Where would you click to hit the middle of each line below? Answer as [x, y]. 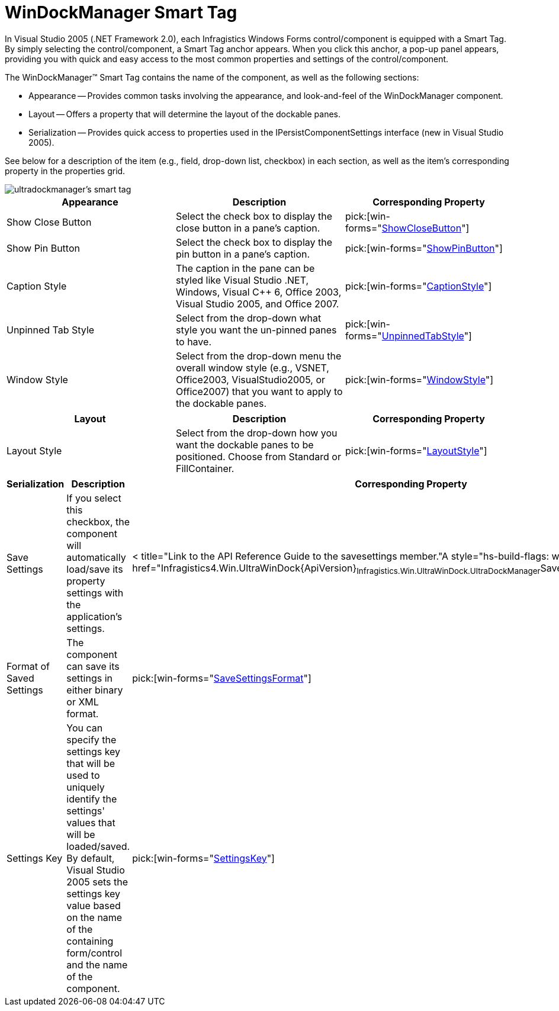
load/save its [95, 569]
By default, [91, 858]
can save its [93, 666]
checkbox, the [98, 521]
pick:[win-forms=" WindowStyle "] [419, 379]
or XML [83, 702]
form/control [94, 953]
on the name [94, 917]
